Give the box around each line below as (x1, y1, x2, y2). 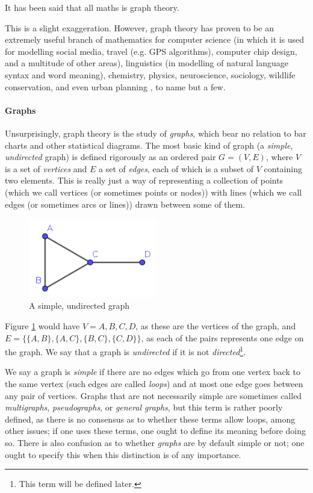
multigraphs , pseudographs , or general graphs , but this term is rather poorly (5, 401, 283, 414)
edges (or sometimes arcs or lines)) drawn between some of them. (5, 197, 246, 210)
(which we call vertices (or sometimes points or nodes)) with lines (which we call (5, 185, 302, 198)
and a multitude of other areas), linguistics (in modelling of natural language (5, 57, 288, 69)
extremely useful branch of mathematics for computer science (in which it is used (5, 33, 305, 46)
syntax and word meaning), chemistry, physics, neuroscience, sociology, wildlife (5, 68, 296, 81)
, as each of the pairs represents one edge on (141, 331, 304, 344)
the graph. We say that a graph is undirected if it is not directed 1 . (5, 344, 246, 358)
